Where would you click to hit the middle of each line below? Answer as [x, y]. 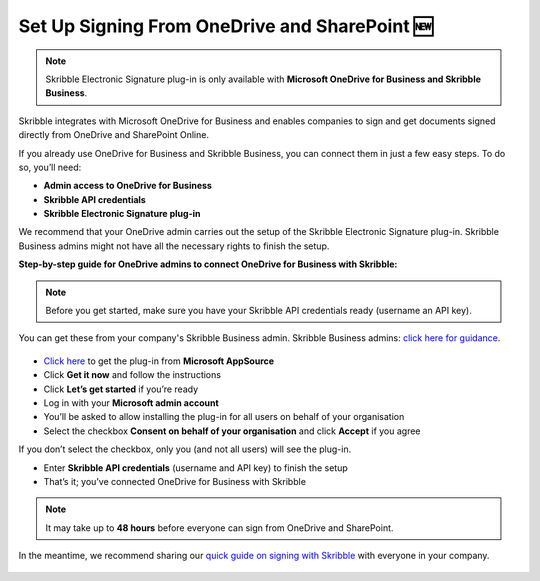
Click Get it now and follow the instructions [132, 375]
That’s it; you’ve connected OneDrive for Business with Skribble [175, 481]
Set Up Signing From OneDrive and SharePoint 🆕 [226, 26]
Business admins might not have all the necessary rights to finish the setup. [174, 246]
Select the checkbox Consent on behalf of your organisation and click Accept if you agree [232, 431]
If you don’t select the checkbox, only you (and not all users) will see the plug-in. [185, 449]
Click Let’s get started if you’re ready [121, 389]
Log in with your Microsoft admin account [131, 402]
